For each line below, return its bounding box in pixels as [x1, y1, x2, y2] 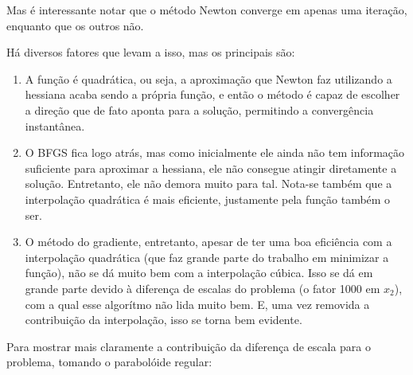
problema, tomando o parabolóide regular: [6, 354, 212, 370]
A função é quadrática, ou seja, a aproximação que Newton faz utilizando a [25, 70, 392, 87]
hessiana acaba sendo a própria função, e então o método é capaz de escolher [25, 86, 400, 103]
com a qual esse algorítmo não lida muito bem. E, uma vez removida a [25, 295, 370, 312]
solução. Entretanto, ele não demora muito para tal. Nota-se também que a [25, 175, 392, 192]
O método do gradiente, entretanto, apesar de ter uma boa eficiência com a [25, 233, 392, 250]
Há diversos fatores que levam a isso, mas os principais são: [6, 44, 295, 61]
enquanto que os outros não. [6, 17, 144, 33]
